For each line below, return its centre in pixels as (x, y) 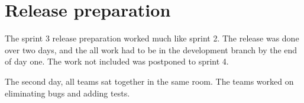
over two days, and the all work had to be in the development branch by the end (151, 49)
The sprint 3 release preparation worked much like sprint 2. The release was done (152, 38)
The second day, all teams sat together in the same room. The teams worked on (149, 81)
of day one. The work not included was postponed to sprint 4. (117, 61)
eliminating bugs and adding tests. (67, 93)
